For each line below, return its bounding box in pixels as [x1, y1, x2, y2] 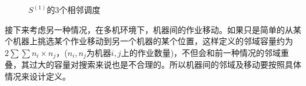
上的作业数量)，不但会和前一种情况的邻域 [121, 46, 281, 58]
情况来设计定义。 [5, 70, 71, 82]
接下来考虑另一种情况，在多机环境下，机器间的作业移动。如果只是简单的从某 [5, 23, 301, 35]
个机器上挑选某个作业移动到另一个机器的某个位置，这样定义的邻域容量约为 [5, 35, 293, 47]
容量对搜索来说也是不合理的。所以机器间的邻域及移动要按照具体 [54, 58, 301, 71]
